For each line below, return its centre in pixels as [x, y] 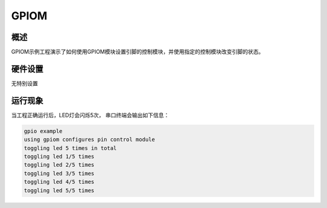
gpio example [43, 131]
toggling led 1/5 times [59, 157]
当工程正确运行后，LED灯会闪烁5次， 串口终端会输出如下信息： [90, 115]
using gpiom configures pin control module [90, 140]
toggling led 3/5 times [59, 173]
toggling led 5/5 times [59, 190]
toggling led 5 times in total [71, 148]
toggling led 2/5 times [59, 165]
